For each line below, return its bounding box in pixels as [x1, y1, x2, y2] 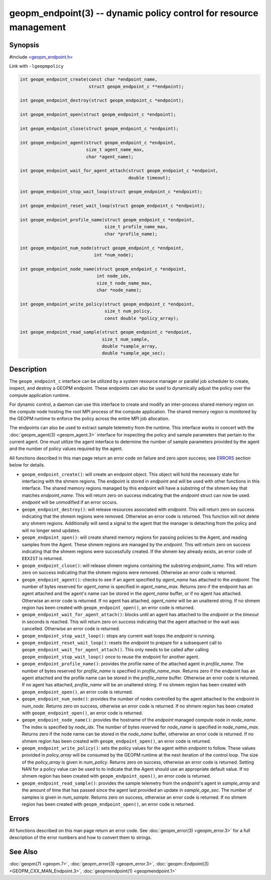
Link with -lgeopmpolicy [9, 63, 64, 69]
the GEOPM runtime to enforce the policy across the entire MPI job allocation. [9, 415, 170, 421]
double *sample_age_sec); [101, 350, 166, 356]
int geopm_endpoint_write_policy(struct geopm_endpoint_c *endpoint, [20, 301, 195, 307]
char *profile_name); [104, 231, 158, 237]
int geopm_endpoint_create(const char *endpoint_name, [20, 77, 158, 82]
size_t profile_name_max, [104, 224, 168, 230]
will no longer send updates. [22, 527, 80, 533]
